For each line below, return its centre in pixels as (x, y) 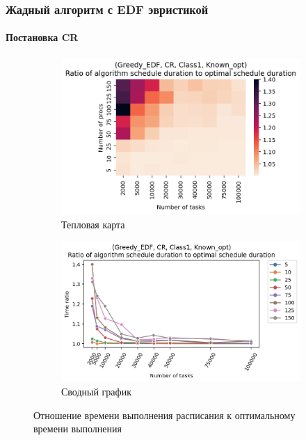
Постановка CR (42, 37)
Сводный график (96, 392)
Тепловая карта (93, 224)
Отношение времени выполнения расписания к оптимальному (164, 415)
